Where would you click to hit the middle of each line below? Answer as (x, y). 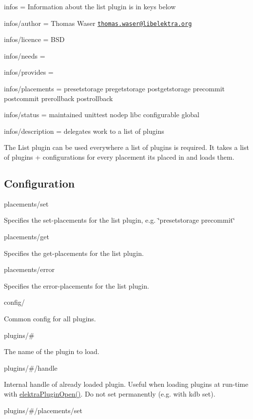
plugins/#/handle (31, 367)
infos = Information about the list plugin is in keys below (90, 6)
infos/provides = (29, 72)
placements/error (29, 269)
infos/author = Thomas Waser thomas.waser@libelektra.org (98, 23)
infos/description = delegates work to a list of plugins (84, 131)
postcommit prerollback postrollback (58, 98)
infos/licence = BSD (34, 39)
